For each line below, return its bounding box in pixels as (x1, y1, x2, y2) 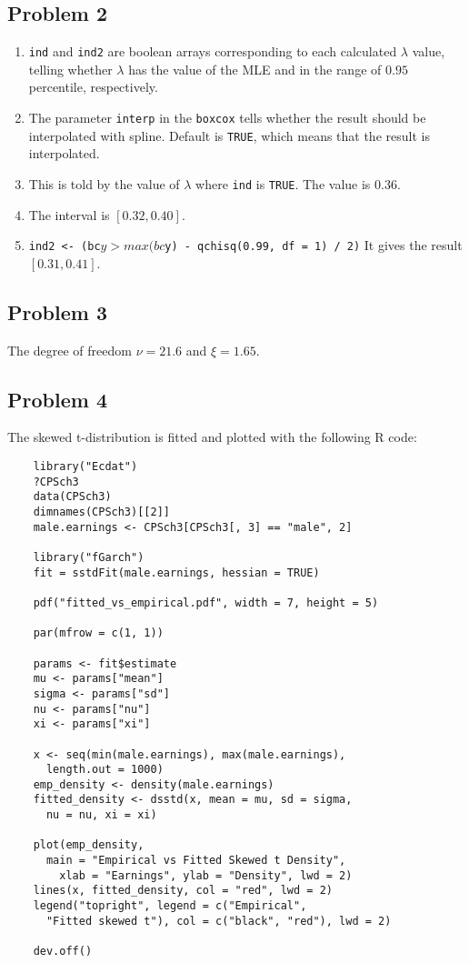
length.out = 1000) (45, 763, 164, 777)
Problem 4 (7, 385, 107, 413)
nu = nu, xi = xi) (45, 808, 157, 822)
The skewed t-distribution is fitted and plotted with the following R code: (7, 427, 417, 446)
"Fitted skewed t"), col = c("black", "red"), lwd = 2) (45, 914, 392, 928)
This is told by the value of (28, 174, 180, 193)
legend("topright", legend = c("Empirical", (33, 899, 307, 913)
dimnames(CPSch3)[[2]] (33, 506, 170, 519)
